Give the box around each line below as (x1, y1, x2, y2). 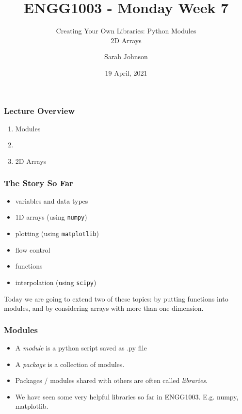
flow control (15, 244, 50, 255)
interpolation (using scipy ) (15, 277, 97, 287)
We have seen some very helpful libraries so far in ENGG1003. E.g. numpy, (15, 391, 239, 401)
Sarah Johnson (104, 51, 148, 62)
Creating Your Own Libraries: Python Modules (56, 26, 196, 36)
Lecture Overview (4, 104, 75, 116)
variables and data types (15, 195, 88, 206)
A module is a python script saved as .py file (15, 342, 147, 352)
